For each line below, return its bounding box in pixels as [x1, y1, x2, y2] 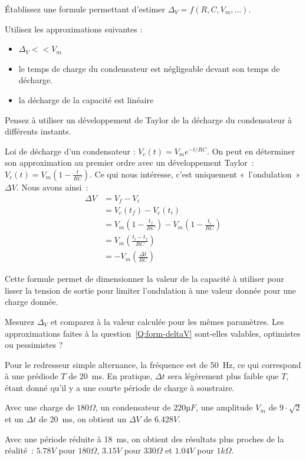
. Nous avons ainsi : [16, 180, 88, 193]
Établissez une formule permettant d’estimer [5, 3, 165, 15]
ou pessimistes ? [5, 339, 63, 351]
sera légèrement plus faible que [167, 370, 279, 382]
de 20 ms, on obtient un [38, 413, 127, 425]
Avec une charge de [5, 401, 74, 413]
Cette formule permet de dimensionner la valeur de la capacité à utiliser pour [5, 272, 284, 285]
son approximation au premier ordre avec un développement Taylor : [5, 156, 254, 169]
